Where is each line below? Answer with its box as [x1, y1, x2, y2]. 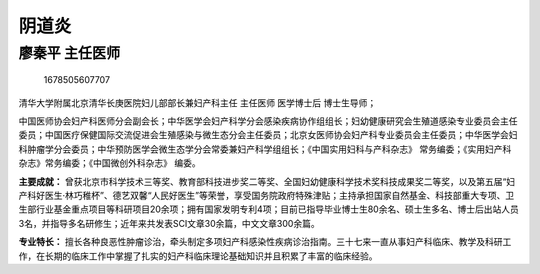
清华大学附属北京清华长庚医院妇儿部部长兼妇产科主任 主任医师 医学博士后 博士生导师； [18, 96, 377, 109]
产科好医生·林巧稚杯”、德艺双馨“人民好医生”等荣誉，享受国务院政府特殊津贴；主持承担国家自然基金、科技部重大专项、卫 [18, 189, 515, 201]
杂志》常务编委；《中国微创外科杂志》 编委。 [18, 157, 201, 169]
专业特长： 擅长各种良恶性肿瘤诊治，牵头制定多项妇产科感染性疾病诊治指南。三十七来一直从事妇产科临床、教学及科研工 [18, 236, 512, 248]
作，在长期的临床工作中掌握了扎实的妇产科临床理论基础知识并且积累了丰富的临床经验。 [18, 250, 378, 262]
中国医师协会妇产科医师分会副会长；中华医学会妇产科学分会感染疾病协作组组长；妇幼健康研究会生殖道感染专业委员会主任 [18, 115, 518, 127]
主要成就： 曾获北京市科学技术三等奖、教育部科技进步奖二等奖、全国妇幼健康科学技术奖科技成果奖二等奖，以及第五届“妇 [18, 175, 516, 187]
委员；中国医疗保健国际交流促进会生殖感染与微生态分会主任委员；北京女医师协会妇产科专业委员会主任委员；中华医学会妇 [18, 129, 518, 141]
